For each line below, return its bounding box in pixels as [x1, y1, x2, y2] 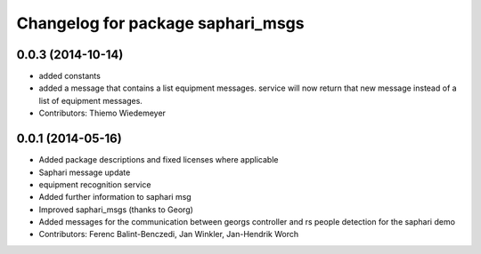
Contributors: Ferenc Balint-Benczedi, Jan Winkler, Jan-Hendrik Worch [38, 229, 299, 240]
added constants [38, 71, 102, 82]
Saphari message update [38, 167, 131, 178]
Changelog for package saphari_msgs [16, 13, 305, 33]
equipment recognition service [38, 179, 151, 190]
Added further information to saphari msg [38, 192, 192, 202]
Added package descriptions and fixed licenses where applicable [38, 155, 279, 165]
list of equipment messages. [38, 95, 143, 106]
